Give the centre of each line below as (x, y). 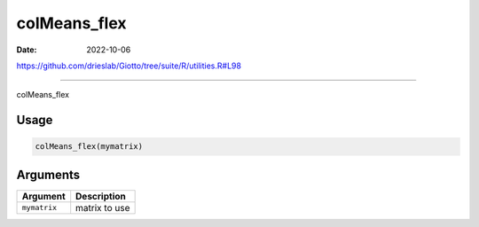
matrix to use (103, 207)
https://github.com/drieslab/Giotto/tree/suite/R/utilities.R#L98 (129, 66)
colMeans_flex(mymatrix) (89, 147)
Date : (27, 50)
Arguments (48, 174)
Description (101, 196)
